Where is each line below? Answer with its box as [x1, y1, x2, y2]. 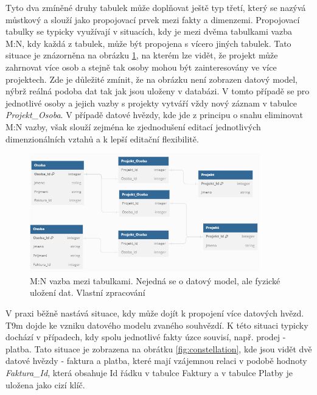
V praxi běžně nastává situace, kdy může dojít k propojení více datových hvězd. [5, 306, 304, 319]
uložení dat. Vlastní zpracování [30, 286, 145, 299]
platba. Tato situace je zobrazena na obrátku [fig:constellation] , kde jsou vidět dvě [5, 342, 312, 355]
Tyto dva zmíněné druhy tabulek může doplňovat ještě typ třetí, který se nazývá [5, 1, 306, 13]
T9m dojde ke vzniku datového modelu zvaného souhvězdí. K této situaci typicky [5, 318, 308, 331]
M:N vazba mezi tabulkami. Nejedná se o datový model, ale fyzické [30, 274, 280, 287]
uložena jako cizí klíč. [5, 378, 85, 391]
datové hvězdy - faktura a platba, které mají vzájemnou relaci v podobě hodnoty [5, 354, 307, 367]
